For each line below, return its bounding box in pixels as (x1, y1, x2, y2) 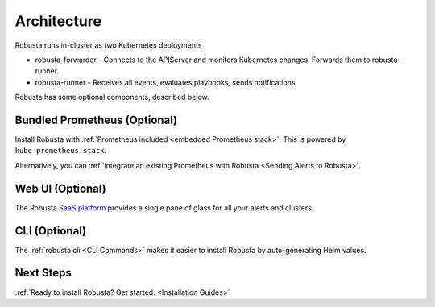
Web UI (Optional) (14, 181, 106, 195)
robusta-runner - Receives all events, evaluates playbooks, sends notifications (35, 77, 296, 87)
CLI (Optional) (14, 224, 87, 238)
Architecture (14, 12, 102, 30)
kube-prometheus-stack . (14, 146, 107, 156)
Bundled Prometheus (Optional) (14, 113, 177, 127)
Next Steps (14, 266, 72, 280)
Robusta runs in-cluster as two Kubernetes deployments (14, 40, 202, 50)
